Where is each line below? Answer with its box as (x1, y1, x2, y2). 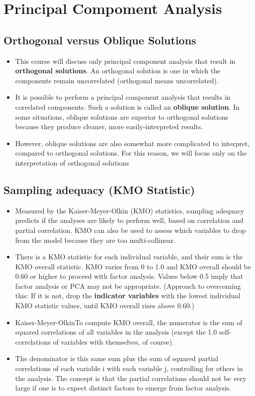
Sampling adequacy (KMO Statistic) (3, 182, 195, 197)
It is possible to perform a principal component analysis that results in (15, 92, 231, 102)
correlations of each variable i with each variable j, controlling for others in (15, 363, 243, 374)
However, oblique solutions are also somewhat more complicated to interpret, (15, 138, 250, 148)
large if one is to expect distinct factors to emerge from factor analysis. (15, 383, 231, 393)
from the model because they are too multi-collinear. (15, 234, 175, 245)
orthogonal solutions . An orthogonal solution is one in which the (15, 65, 221, 76)
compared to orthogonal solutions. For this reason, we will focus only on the (15, 148, 247, 158)
